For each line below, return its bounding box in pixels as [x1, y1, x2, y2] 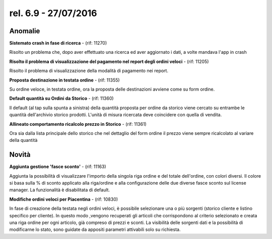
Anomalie [9, 27, 40, 35]
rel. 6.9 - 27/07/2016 [9, 8, 98, 19]
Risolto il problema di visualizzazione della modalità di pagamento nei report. [9, 68, 169, 74]
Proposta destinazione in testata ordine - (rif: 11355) [9, 77, 120, 83]
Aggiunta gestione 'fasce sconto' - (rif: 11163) [9, 164, 106, 170]
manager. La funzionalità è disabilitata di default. [9, 187, 110, 193]
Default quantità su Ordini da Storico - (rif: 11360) [9, 96, 114, 102]
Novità [9, 150, 31, 159]
